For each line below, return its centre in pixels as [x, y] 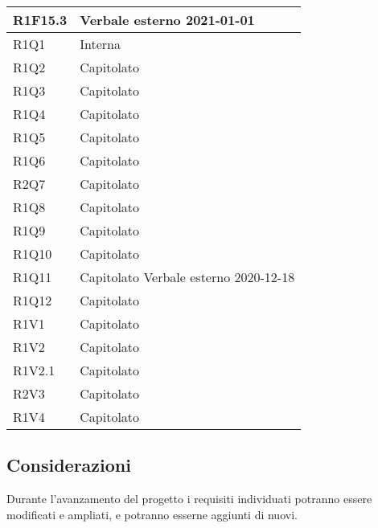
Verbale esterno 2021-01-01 [167, 20]
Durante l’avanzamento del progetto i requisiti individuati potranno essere [189, 499]
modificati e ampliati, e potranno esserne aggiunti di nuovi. [152, 514]
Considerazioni [69, 465]
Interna [101, 44]
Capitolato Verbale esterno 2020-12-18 [187, 277]
